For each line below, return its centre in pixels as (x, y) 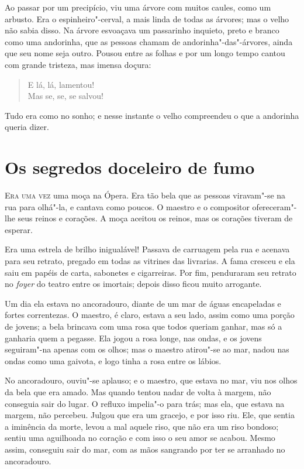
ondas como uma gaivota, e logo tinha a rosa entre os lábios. (113, 360)
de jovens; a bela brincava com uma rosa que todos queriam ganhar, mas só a (144, 326)
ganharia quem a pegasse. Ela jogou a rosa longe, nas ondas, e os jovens (133, 338)
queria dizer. (27, 127)
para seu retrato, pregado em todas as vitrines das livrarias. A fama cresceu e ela (150, 261)
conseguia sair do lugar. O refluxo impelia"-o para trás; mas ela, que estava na (145, 403)
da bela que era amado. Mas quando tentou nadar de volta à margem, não (138, 391)
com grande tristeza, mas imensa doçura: (78, 64)
